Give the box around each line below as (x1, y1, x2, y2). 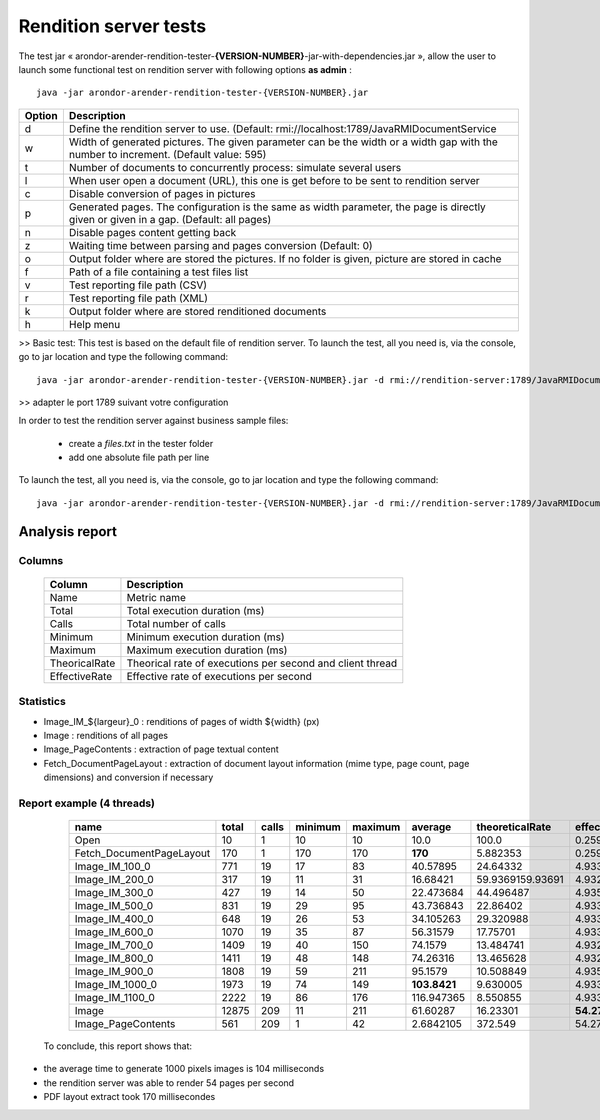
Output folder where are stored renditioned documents (68, 304, 327, 318)
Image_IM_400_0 (74, 912, 154, 926)
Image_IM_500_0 (74, 899, 154, 913)
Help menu (68, 317, 121, 331)
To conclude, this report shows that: (43, 1040, 192, 1052)
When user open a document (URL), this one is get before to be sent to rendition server (68, 173, 480, 187)
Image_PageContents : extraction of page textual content (43, 743, 279, 755)
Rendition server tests (18, 15, 207, 37)
